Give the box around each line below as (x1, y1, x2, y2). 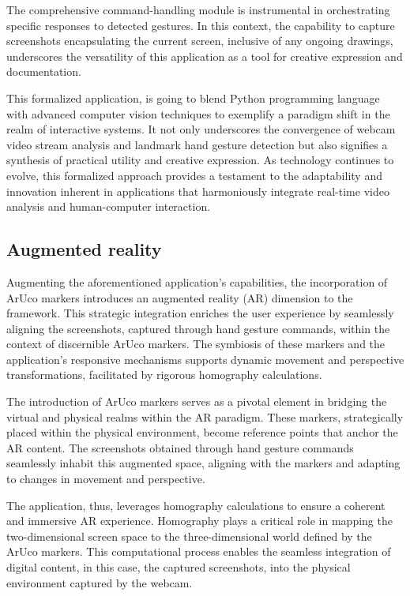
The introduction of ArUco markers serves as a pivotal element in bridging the (6, 393, 387, 410)
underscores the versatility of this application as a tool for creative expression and (6, 47, 403, 64)
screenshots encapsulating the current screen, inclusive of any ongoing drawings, (6, 32, 393, 49)
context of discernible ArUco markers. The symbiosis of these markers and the (6, 335, 386, 352)
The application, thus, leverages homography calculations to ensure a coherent (6, 497, 386, 513)
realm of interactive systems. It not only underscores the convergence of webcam (6, 121, 396, 137)
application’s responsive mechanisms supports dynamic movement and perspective (6, 350, 404, 367)
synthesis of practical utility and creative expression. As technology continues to (6, 152, 394, 168)
